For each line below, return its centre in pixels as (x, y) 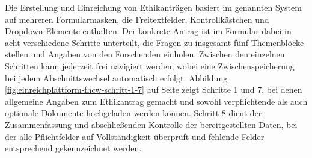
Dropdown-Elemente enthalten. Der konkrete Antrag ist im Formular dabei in (148, 31)
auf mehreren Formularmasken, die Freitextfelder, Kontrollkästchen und (137, 19)
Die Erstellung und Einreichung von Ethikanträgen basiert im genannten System (153, 7)
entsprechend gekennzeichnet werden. (73, 148)
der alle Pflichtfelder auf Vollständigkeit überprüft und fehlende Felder (135, 136)
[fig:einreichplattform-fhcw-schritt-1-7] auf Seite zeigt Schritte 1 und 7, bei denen (154, 89)
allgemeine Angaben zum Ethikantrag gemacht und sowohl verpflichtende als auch (156, 101)
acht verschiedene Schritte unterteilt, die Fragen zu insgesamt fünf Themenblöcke (154, 42)
